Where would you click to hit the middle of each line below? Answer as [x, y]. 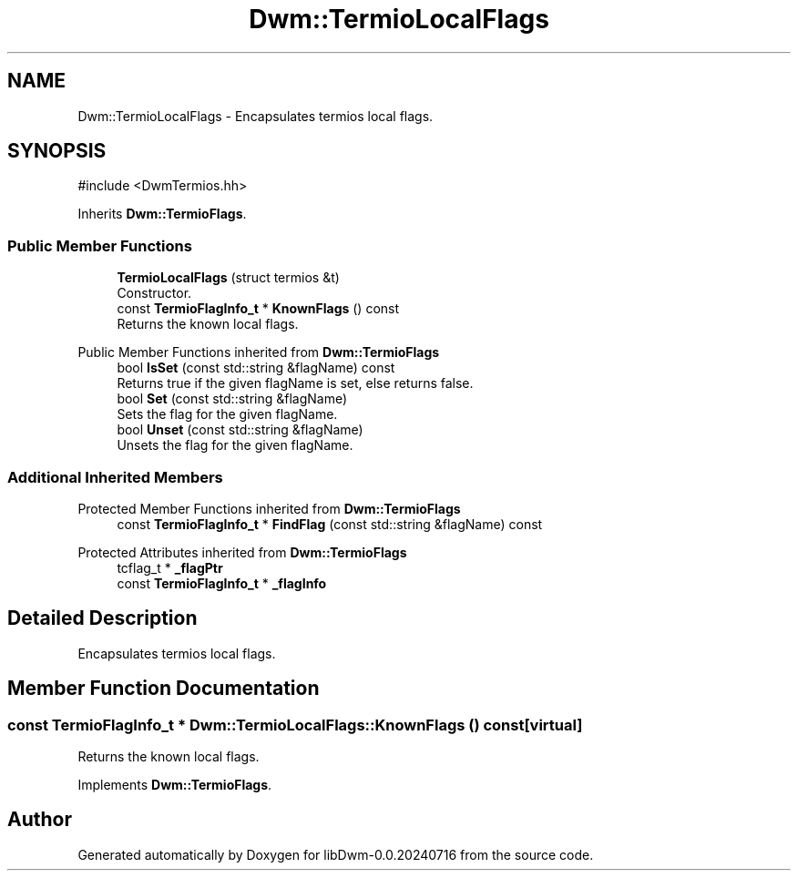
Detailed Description [102, 618]
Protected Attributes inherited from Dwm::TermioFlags [242, 552]
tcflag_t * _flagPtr [170, 567]
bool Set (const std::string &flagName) [232, 399]
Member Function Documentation [164, 689]
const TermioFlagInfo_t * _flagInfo [222, 583]
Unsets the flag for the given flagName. [235, 445]
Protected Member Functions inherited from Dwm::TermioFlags [269, 508]
